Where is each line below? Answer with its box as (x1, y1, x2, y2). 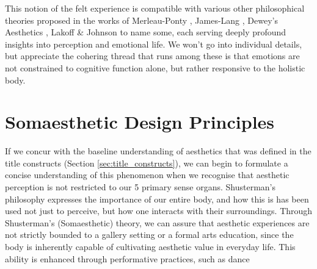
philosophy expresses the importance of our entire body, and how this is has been (5, 192, 309, 205)
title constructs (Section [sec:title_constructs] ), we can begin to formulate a (5, 156, 288, 169)
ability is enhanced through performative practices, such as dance (5, 252, 250, 265)
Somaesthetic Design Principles (5, 109, 275, 134)
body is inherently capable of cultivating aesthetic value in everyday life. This (5, 240, 296, 253)
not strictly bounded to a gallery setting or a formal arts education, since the (5, 228, 294, 241)
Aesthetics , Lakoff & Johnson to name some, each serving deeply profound (5, 26, 286, 38)
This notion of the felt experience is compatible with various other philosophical (5, 2, 305, 14)
